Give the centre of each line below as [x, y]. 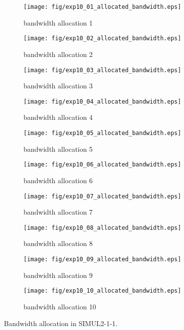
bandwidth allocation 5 [58, 149]
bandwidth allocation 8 [58, 243]
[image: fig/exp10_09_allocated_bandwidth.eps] [103, 259]
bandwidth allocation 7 [58, 212]
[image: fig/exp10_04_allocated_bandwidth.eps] [103, 101]
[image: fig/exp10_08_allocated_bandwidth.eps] [103, 228]
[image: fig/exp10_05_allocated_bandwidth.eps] [103, 133]
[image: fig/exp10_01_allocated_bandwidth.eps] [103, 7]
